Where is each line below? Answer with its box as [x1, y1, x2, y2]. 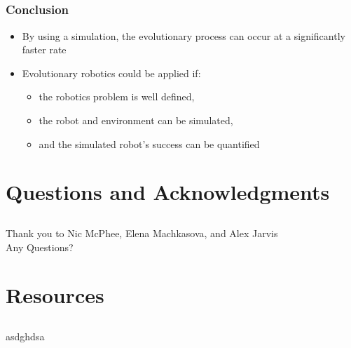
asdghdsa [6, 328, 45, 343]
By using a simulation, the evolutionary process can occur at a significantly [22, 28, 345, 43]
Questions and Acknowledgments [6, 178, 330, 206]
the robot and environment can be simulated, [39, 113, 233, 128]
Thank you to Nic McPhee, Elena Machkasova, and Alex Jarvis [6, 226, 278, 241]
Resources [6, 281, 104, 309]
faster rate [22, 42, 67, 57]
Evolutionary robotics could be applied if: [22, 65, 201, 80]
